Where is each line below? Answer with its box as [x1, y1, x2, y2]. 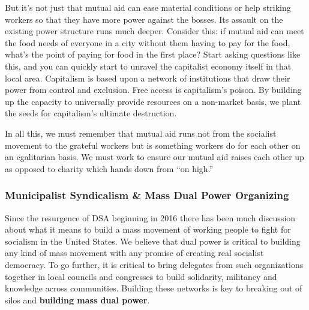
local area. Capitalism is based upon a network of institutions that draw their [5, 71, 290, 84]
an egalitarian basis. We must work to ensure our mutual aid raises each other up [5, 151, 304, 163]
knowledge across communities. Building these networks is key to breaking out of [5, 282, 302, 294]
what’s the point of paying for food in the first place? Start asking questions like [5, 48, 301, 61]
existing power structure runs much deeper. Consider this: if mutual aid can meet [5, 25, 304, 37]
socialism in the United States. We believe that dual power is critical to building [5, 234, 301, 247]
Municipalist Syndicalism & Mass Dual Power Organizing [5, 188, 289, 203]
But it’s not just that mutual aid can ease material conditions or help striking [5, 1, 291, 13]
